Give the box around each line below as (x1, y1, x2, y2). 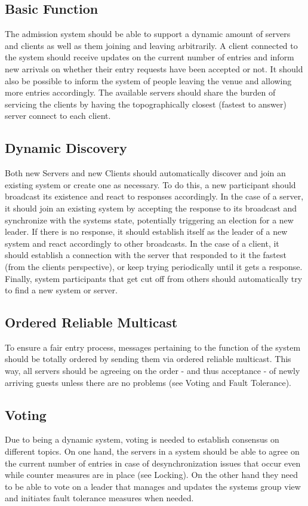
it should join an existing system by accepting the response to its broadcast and (5, 201, 297, 214)
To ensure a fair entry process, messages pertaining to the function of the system (5, 341, 301, 353)
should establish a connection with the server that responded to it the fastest (5, 249, 287, 261)
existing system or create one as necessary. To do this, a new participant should (5, 178, 296, 191)
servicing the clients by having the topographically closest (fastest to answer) (5, 97, 287, 110)
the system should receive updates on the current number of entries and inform (5, 51, 294, 63)
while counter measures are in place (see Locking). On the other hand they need (5, 468, 298, 481)
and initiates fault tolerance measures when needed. (5, 492, 194, 504)
